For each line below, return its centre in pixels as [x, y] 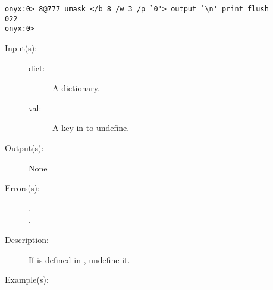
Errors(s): [22, 188]
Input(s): [21, 47]
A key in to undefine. [91, 128]
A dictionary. [76, 88]
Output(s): [24, 147]
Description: [27, 239]
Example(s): [27, 280]
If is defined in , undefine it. [79, 259]
